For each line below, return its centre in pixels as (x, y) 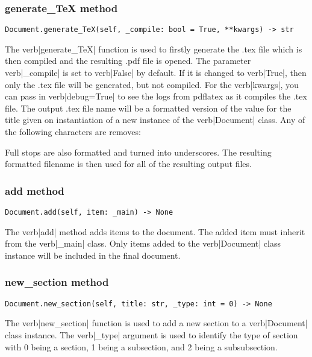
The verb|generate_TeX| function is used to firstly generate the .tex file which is (154, 49)
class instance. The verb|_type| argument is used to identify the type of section (151, 334)
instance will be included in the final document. (93, 255)
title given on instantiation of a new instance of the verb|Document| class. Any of (155, 120)
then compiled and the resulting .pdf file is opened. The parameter (128, 61)
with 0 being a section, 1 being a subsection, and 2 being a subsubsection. (141, 346)
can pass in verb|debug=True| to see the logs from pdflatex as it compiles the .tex (156, 96)
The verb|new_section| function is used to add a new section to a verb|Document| (156, 323)
